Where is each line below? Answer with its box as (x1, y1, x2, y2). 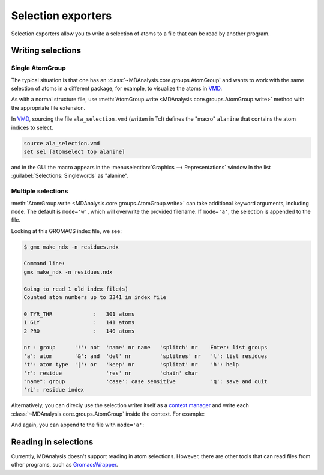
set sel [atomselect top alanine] (23, 148, 125, 156)
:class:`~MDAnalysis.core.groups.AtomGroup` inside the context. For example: (11, 410, 205, 417)
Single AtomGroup (11, 64, 66, 72)
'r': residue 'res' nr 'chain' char (23, 369, 198, 377)
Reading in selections (11, 437, 94, 447)
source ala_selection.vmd (23, 140, 100, 147)
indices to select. (11, 124, 53, 131)
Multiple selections (11, 187, 68, 195)
